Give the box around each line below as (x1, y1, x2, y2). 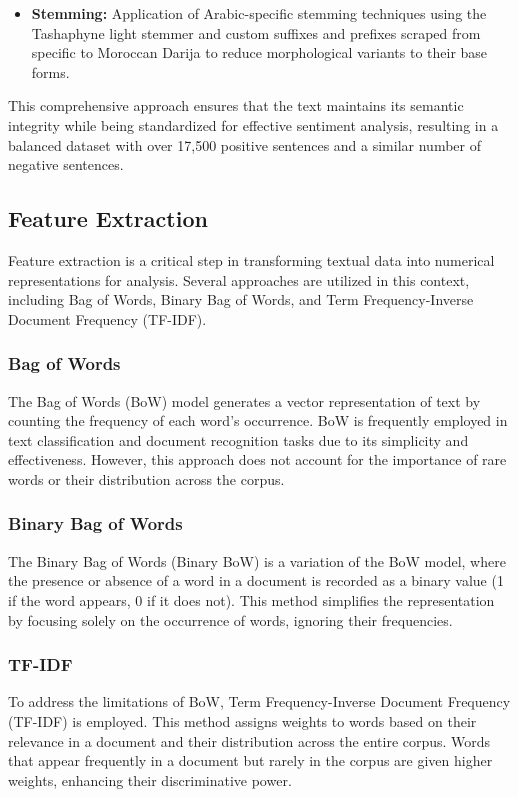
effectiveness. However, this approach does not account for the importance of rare (8, 449, 507, 470)
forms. (31, 61, 70, 82)
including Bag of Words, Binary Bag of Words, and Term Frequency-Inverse (8, 289, 474, 310)
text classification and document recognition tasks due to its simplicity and (8, 429, 469, 450)
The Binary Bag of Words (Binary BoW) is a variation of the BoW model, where (8, 550, 506, 571)
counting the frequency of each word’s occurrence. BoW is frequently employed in (8, 410, 508, 431)
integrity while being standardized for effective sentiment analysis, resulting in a (8, 114, 499, 135)
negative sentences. (8, 154, 124, 175)
